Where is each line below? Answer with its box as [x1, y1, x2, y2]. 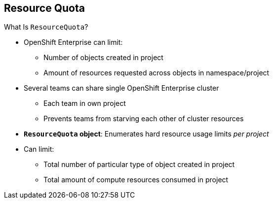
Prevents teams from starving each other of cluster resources [43, 114, 244, 123]
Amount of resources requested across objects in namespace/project [43, 68, 270, 77]
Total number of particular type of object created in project [43, 160, 235, 169]
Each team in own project [43, 99, 126, 108]
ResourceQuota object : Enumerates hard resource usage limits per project [24, 130, 269, 138]
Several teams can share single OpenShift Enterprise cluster [24, 84, 219, 93]
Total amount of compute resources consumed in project [43, 175, 229, 184]
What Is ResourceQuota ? [4, 23, 88, 32]
